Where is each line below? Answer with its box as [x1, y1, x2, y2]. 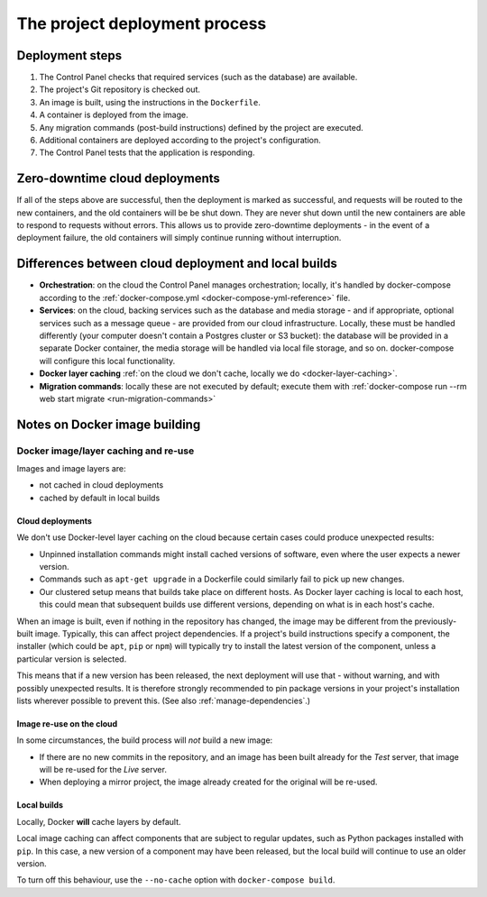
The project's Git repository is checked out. [39, 84, 200, 95]
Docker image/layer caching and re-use [16, 444, 195, 457]
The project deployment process [16, 14, 267, 33]
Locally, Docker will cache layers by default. [16, 816, 181, 827]
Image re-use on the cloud [16, 718, 118, 729]
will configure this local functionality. [39, 355, 176, 366]
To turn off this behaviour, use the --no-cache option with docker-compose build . [16, 874, 335, 885]
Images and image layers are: [16, 463, 126, 474]
